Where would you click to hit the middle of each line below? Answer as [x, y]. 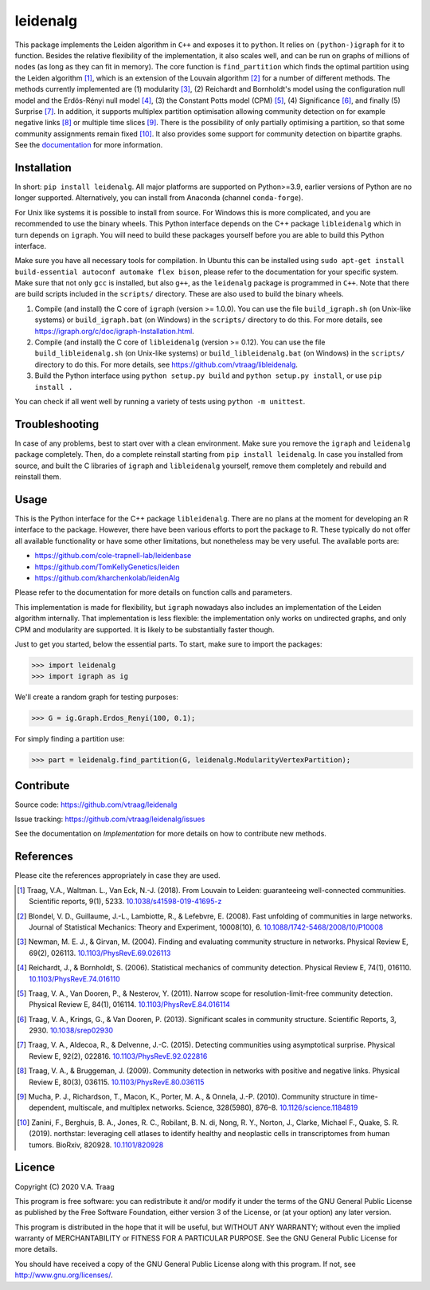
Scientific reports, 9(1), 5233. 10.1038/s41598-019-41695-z [125, 902]
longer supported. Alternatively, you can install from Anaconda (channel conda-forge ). [159, 198]
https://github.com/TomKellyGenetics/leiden [107, 567]
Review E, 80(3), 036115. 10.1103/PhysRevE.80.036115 [117, 1082]
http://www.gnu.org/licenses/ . [64, 1275]
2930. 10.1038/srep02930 [71, 1030]
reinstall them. [38, 477]
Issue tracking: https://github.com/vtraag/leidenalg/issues [110, 819]
